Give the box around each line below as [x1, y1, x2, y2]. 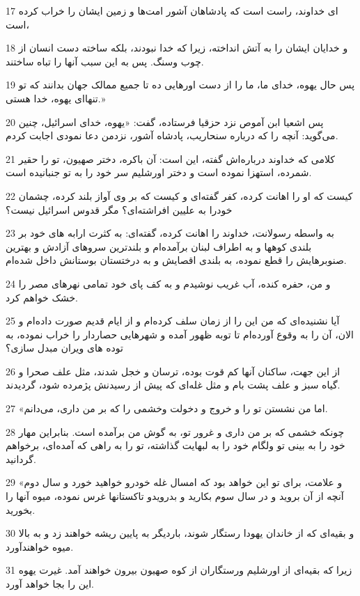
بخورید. [6, 502, 36, 517]
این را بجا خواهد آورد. [6, 577, 95, 590]
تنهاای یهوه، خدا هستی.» [6, 91, 106, 105]
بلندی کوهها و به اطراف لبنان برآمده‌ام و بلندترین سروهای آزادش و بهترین [6, 239, 312, 253]
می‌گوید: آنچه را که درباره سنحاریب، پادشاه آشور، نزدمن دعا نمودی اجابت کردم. [6, 128, 338, 143]
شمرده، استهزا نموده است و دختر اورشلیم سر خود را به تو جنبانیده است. [6, 165, 312, 180]
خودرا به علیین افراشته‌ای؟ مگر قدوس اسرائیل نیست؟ [6, 202, 233, 217]
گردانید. [6, 451, 36, 466]
